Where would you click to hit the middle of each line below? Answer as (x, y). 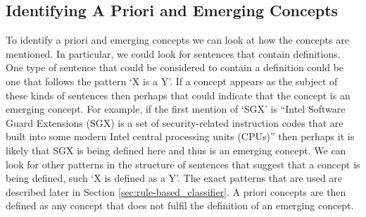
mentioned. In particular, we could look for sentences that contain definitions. (173, 53)
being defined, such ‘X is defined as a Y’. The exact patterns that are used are (174, 178)
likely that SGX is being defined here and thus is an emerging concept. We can (176, 150)
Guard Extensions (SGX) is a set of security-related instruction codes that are (175, 122)
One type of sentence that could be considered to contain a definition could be (175, 67)
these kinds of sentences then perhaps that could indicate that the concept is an (178, 95)
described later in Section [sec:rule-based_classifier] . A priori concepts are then (176, 191)
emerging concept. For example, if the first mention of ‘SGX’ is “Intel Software (176, 109)
